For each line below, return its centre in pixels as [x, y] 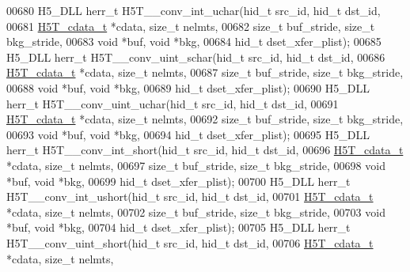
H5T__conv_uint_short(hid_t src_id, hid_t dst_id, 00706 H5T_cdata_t [190, 242]
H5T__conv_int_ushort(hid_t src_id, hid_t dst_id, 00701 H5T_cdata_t [190, 196]
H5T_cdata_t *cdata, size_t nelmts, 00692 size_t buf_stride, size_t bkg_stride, [205, 119]
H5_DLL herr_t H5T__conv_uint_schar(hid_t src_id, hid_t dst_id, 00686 [196, 57]
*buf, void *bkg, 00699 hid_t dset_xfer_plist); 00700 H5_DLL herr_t [178, 181]
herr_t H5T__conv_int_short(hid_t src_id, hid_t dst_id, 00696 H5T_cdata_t [205, 150]
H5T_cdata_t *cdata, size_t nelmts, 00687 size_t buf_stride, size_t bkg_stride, [205, 72]
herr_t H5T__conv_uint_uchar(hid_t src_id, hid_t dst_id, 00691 [173, 103]
